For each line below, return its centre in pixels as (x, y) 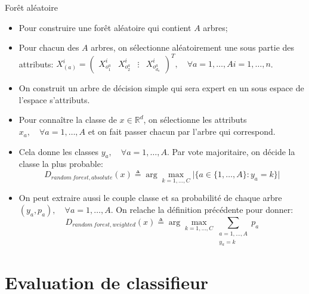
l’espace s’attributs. (54, 99)
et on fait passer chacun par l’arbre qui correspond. (182, 131)
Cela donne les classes (59, 151)
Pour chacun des (49, 47)
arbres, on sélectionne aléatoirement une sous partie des (193, 47)
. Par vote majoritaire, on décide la (231, 151)
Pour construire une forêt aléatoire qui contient (105, 27)
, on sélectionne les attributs (195, 120)
